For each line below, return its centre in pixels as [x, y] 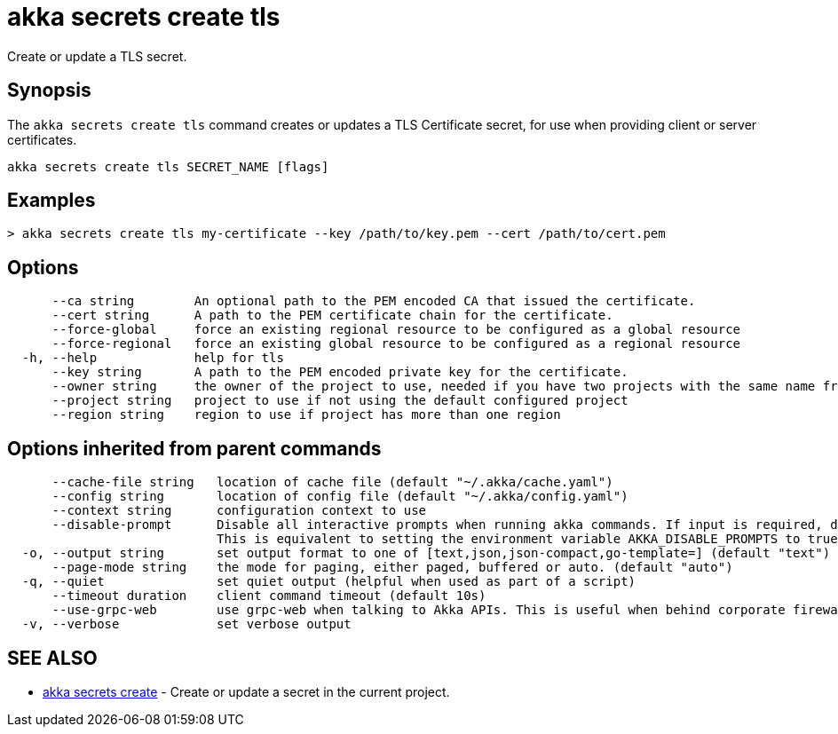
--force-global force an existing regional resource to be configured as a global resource [396, 330]
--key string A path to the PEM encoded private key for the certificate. [340, 372]
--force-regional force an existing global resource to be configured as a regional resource [396, 344]
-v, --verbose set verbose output [186, 624]
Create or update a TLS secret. [97, 56]
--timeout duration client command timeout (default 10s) [269, 596]
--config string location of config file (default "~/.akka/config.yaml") [340, 497]
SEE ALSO [52, 658]
